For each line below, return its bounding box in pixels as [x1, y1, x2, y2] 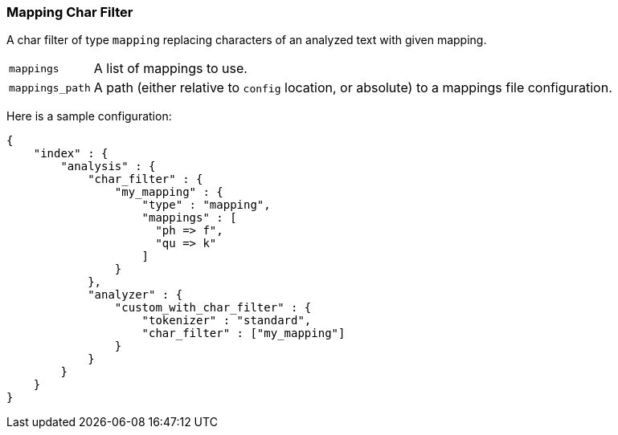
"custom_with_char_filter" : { [114, 301, 312, 315]
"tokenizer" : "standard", [141, 314, 312, 327]
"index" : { [33, 147, 108, 161]
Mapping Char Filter [6, 4, 133, 20]
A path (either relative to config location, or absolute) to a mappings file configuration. [93, 79, 612, 96]
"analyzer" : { [88, 288, 183, 302]
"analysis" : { [60, 160, 156, 173]
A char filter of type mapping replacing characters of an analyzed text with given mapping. [6, 33, 487, 47]
